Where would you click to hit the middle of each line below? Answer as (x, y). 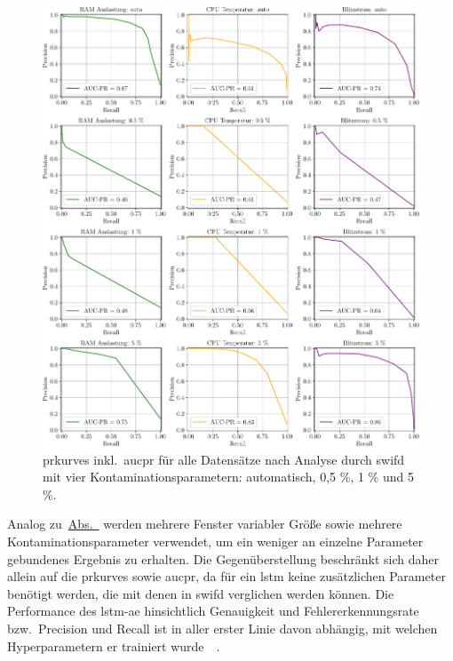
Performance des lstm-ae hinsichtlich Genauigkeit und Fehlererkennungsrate (213, 611)
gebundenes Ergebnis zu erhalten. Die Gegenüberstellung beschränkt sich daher (223, 558)
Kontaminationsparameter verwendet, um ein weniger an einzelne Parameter (215, 542)
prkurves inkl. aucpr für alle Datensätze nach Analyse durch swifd (224, 459)
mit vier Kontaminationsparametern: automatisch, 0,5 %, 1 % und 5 (228, 477)
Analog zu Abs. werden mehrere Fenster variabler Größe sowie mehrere (205, 524)
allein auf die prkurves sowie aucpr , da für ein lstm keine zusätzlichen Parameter (226, 576)
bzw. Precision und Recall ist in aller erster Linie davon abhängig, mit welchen (223, 628)
